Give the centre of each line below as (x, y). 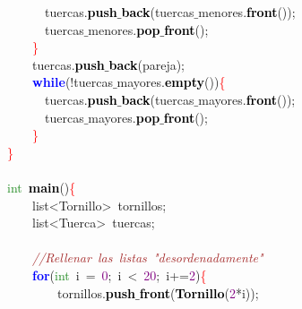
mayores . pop (124, 117)
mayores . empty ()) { (171, 82)
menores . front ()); (247, 12)
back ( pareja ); (147, 64)
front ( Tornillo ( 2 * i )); (199, 292)
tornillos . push (96, 292)
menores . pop (124, 29)
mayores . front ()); (247, 99)
